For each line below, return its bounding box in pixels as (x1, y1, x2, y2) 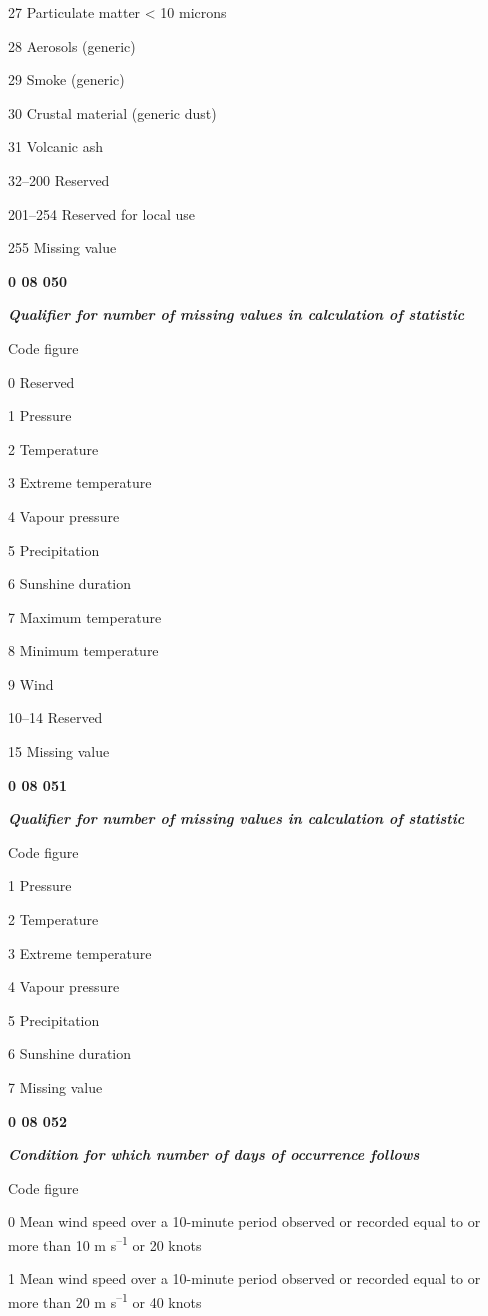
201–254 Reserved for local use (8, 203, 196, 224)
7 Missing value (8, 1077, 103, 1097)
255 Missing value (8, 237, 117, 258)
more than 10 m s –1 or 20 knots (8, 1231, 202, 1255)
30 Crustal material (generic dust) (8, 102, 217, 123)
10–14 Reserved (8, 707, 103, 728)
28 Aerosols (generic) (8, 35, 136, 56)
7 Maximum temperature (8, 606, 162, 627)
